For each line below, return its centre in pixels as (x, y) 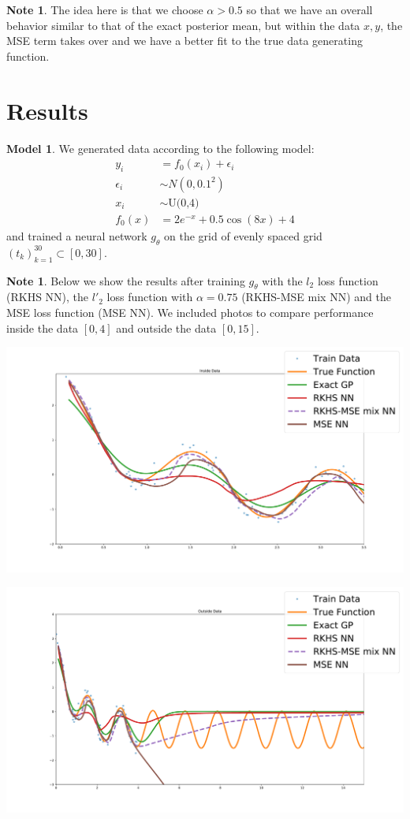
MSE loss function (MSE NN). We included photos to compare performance (190, 312)
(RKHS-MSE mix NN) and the (316, 297)
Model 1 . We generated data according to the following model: (160, 148)
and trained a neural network (77, 236)
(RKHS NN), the (48, 297)
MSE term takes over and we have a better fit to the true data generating (184, 41)
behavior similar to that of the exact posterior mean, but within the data (183, 25)
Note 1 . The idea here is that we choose (105, 9)
